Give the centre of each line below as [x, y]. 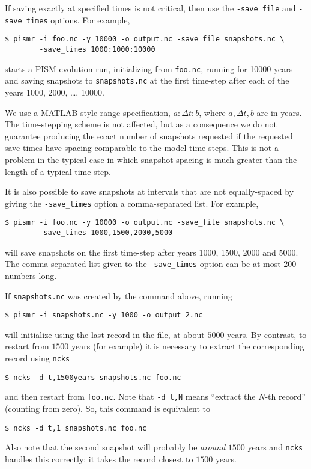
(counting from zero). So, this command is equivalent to [108, 408]
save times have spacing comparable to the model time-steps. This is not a [142, 148]
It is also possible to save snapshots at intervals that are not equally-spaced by [149, 192]
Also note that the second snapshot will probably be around [115, 447]
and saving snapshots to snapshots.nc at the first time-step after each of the [147, 80]
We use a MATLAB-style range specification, [88, 112]
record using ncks [38, 358]
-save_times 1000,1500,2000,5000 [106, 233]
